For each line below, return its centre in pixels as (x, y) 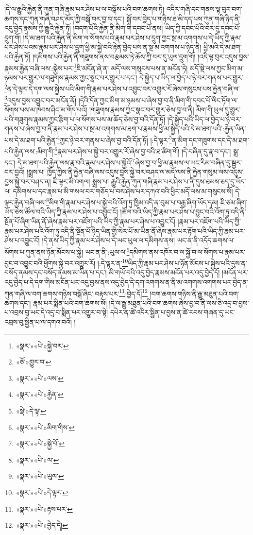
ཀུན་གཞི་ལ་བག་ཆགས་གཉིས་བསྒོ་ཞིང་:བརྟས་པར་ (62, 293)
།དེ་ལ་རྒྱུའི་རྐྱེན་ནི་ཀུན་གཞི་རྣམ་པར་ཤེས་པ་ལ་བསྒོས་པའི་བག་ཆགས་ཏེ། (84, 9)
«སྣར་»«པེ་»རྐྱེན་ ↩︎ (40, 394)
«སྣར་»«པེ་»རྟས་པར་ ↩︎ (44, 509)
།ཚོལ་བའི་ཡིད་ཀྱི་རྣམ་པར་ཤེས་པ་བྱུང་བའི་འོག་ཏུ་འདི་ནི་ (183, 212)
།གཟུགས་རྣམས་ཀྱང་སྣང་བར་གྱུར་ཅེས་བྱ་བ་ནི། (142, 109)
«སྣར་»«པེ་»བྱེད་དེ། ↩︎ (42, 525)
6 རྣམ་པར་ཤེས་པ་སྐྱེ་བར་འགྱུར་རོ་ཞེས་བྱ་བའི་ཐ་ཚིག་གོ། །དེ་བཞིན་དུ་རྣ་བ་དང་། (143, 150)
